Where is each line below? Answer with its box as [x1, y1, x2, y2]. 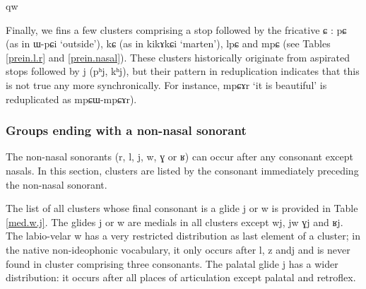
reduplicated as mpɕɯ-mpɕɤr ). [6, 91, 137, 106]
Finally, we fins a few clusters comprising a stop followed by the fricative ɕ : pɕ [6, 22, 347, 37]
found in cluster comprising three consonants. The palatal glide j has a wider [6, 256, 338, 271]
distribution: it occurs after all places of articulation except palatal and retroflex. [6, 270, 356, 285]
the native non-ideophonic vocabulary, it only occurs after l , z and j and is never [6, 242, 350, 256]
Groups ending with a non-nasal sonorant [6, 122, 247, 139]
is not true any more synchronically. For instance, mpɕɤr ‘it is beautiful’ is [6, 77, 327, 92]
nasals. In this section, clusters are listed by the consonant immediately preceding [6, 163, 359, 177]
